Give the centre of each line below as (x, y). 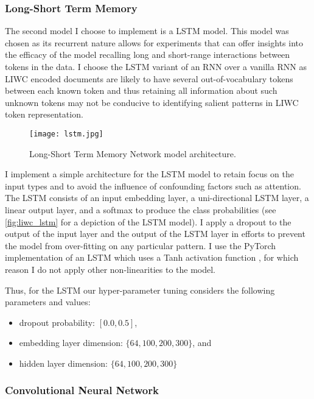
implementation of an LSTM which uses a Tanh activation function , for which (152, 257)
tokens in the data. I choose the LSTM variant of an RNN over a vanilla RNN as (156, 66)
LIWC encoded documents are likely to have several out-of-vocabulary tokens (149, 78)
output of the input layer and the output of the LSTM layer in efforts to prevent (155, 234)
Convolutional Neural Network (82, 390)
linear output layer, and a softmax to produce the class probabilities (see (141, 210)
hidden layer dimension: (63, 363)
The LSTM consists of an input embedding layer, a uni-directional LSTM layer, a (157, 198)
